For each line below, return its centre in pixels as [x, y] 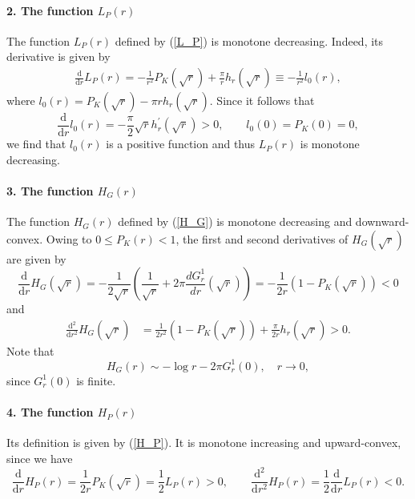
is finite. [96, 380]
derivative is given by [58, 56]
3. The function [50, 190]
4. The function [50, 412]
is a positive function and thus [181, 144]
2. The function [50, 10]
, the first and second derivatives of [262, 238]
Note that [30, 350]
